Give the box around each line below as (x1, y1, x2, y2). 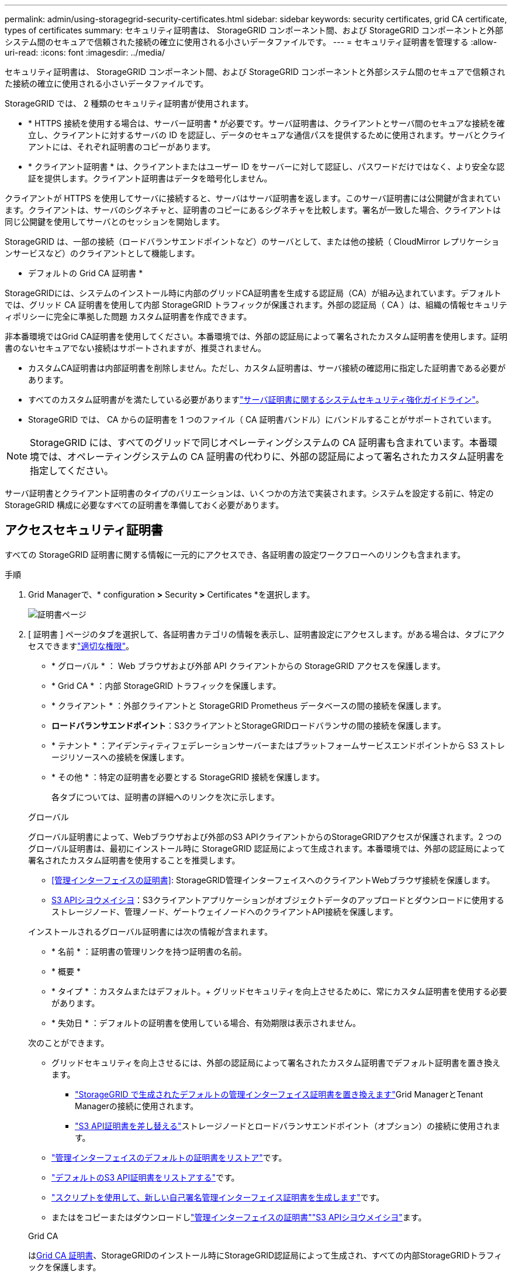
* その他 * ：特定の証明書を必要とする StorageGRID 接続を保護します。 (51, 771, 324, 782)
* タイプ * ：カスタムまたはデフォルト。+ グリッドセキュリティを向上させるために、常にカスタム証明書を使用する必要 (51, 986, 507, 996)
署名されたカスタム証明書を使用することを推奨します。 (28, 855, 240, 865)
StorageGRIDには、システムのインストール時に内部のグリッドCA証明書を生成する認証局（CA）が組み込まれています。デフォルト (5, 288, 501, 298)
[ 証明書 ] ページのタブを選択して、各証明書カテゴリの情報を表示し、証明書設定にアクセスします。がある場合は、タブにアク (28, 629, 505, 639)
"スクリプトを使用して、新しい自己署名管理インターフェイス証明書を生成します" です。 (51, 1192, 385, 1202)
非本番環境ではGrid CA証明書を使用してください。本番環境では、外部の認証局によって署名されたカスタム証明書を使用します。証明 (5, 331, 508, 341)
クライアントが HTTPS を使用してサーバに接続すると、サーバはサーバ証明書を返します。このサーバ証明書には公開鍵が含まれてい (5, 193, 501, 203)
